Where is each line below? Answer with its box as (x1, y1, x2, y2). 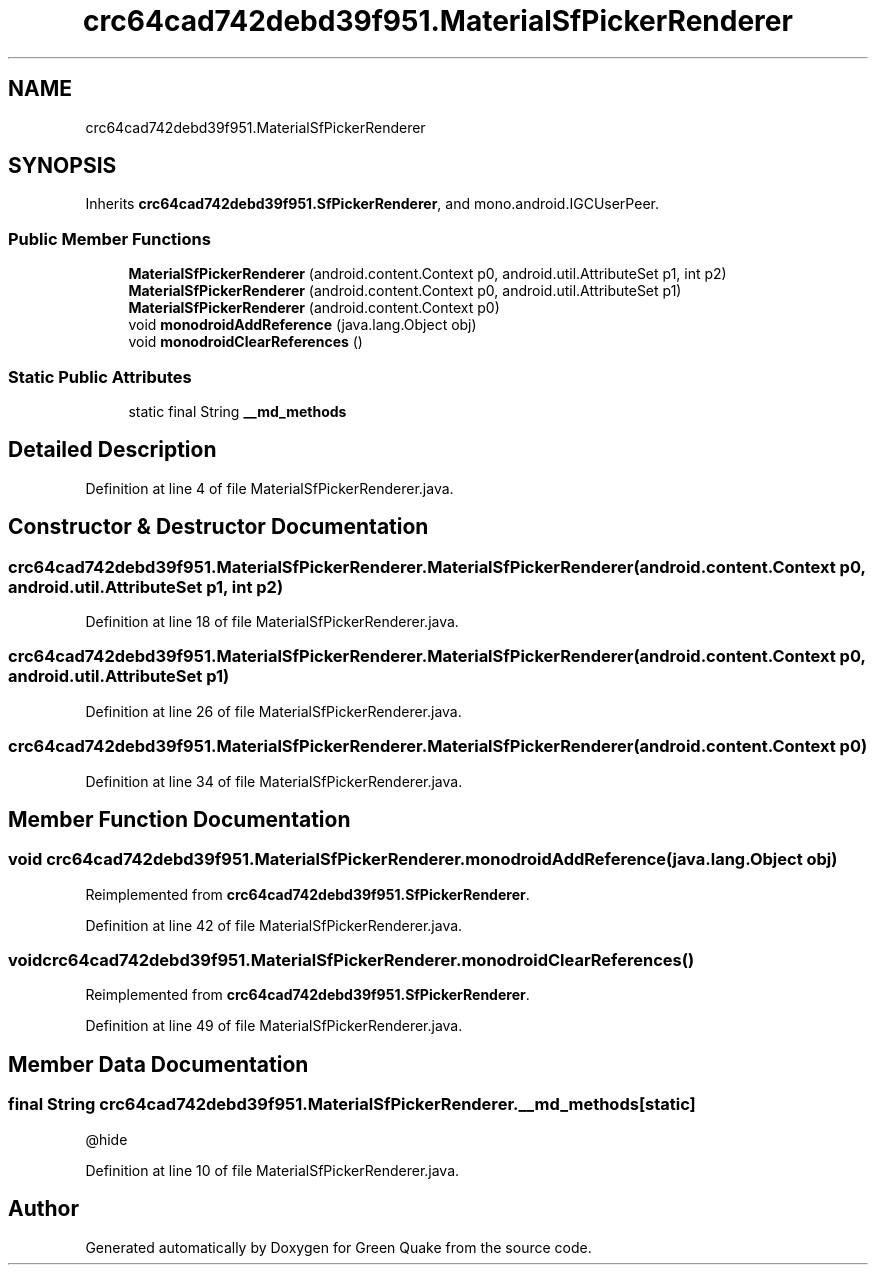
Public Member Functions (8, 228, 211, 249)
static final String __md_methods (128, 402, 347, 420)
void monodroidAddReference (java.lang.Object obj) (128, 316, 477, 334)
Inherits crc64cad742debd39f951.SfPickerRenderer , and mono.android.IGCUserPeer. (85, 195, 659, 213)
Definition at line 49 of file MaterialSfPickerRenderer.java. (85, 1017, 463, 1035)
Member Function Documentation (8, 806, 351, 832)
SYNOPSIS (8, 153, 117, 179)
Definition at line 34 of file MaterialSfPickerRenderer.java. (85, 772, 463, 790)
